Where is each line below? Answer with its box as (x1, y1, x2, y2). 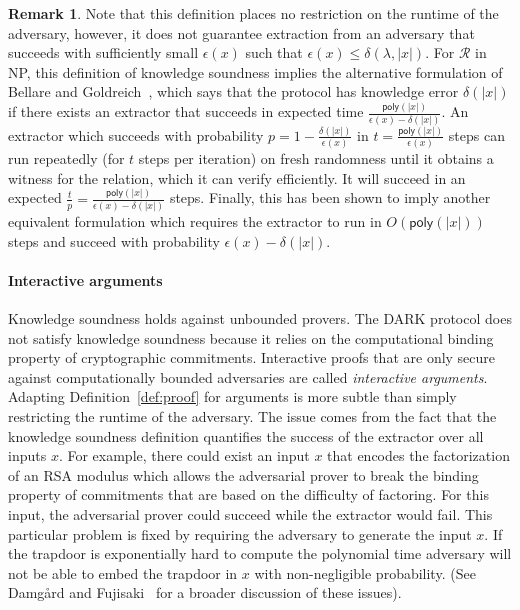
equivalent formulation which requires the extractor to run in (8, 211, 382, 232)
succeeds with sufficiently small (8, 42, 199, 63)
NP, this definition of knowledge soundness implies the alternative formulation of (8, 61, 503, 82)
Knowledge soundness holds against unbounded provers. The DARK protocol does (8, 308, 512, 329)
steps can (448, 124, 505, 145)
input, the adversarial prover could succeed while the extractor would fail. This (8, 503, 493, 524)
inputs (8, 445, 47, 466)
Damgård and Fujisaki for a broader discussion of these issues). (8, 582, 402, 603)
